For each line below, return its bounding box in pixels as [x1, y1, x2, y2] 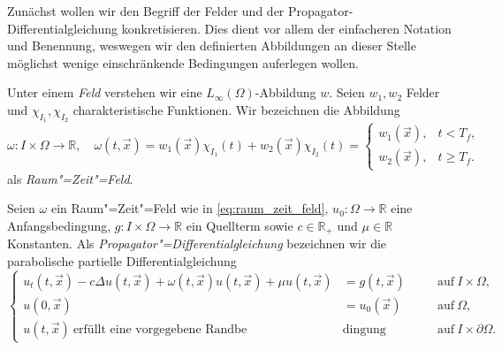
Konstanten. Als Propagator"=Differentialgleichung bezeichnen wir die [7, 234, 387, 253]
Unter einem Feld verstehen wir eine [7, 83, 202, 102]
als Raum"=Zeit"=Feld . [7, 169, 133, 187]
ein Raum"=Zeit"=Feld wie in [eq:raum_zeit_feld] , [50, 199, 329, 217]
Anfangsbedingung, [7, 216, 111, 234]
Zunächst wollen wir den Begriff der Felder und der [7, 2, 285, 19]
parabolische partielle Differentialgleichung [7, 251, 237, 270]
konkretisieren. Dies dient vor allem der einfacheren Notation [121, 19, 452, 37]
